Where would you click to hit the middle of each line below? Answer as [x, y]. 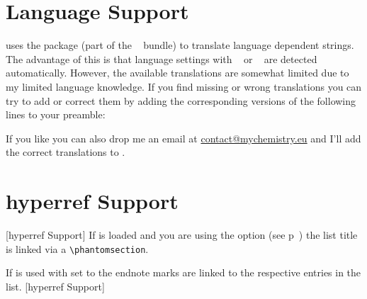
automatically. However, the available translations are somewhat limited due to [177, 73]
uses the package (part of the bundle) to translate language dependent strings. [180, 45]
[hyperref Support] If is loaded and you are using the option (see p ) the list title [182, 235]
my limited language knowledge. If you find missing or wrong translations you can [184, 86]
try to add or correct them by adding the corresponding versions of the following [181, 100]
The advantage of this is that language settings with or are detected [162, 58]
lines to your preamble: [56, 114]
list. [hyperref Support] [55, 286]
